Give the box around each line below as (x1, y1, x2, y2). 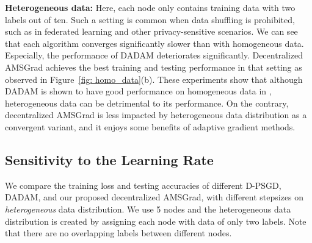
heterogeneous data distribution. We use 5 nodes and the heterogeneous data (5, 202, 291, 215)
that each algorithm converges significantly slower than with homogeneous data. (5, 37, 304, 49)
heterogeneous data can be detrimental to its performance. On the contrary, (5, 96, 289, 109)
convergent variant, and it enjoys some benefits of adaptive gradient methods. (5, 120, 296, 133)
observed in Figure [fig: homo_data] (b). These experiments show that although (5, 72, 303, 85)
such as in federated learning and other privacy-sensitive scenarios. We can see (5, 25, 298, 38)
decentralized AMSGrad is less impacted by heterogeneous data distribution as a (5, 108, 307, 121)
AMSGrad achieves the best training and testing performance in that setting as (5, 60, 302, 73)
